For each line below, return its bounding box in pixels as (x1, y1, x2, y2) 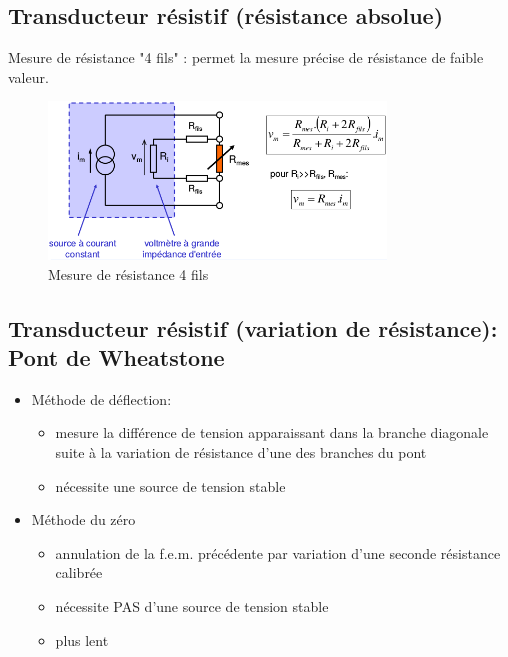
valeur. (8, 66, 49, 87)
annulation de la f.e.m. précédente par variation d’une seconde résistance (55, 542, 501, 563)
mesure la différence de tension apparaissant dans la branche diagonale (55, 422, 489, 443)
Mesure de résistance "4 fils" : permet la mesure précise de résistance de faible (8, 47, 484, 68)
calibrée (55, 562, 103, 583)
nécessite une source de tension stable (55, 475, 286, 496)
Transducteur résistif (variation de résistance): (8, 312, 498, 343)
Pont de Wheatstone (8, 341, 225, 372)
